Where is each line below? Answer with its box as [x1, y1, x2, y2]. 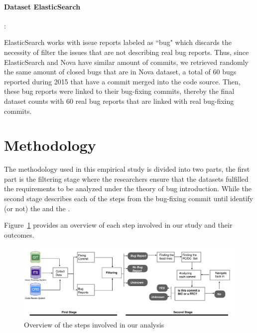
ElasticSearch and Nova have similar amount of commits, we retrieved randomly [4, 56, 249, 67]
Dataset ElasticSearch [4, 1, 81, 11]
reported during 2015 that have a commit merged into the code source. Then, [4, 76, 241, 86]
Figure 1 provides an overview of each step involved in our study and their [4, 220, 233, 230]
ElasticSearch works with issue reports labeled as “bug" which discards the [4, 37, 232, 47]
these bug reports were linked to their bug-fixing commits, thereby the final [4, 86, 235, 96]
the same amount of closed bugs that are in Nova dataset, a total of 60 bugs [4, 66, 237, 77]
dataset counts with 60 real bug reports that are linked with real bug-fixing [4, 95, 234, 106]
